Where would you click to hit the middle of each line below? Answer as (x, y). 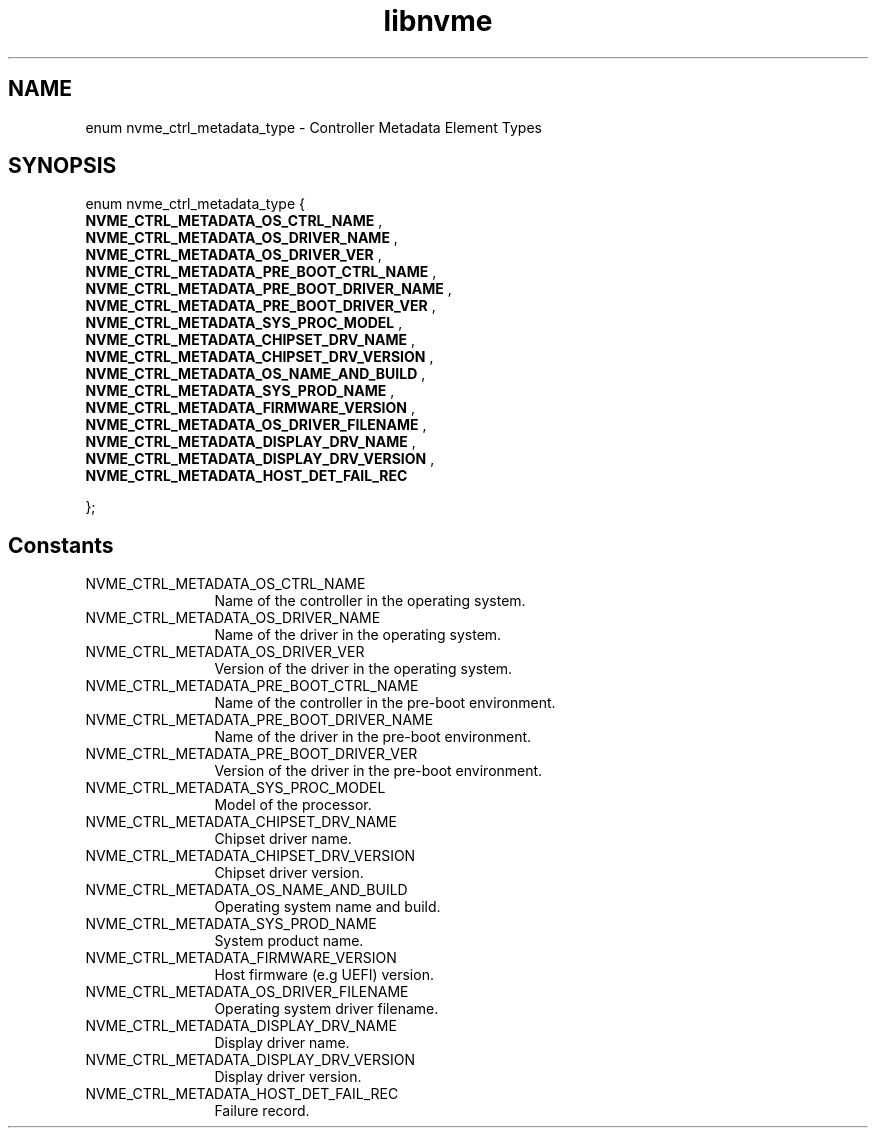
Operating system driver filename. (326, 1009)
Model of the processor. (293, 805)
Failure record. (262, 1111)
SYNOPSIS (62, 166)
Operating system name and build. (327, 907)
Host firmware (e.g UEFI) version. (324, 975)
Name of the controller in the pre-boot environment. (385, 703)
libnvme (438, 21)
